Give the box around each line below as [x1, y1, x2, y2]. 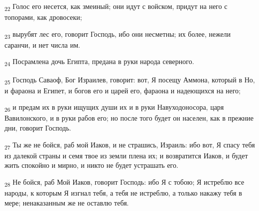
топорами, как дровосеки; [4, 12, 82, 22]
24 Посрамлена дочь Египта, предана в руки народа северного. [4, 56, 194, 68]
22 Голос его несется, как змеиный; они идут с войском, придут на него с [4, 1, 228, 12]
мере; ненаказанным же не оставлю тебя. [4, 197, 129, 208]
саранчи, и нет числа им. [4, 39, 80, 50]
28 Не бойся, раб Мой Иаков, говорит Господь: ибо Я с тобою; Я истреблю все [4, 176, 245, 188]
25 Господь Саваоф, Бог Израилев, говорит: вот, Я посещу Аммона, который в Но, [4, 74, 255, 86]
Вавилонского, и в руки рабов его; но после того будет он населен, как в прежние [4, 113, 254, 123]
